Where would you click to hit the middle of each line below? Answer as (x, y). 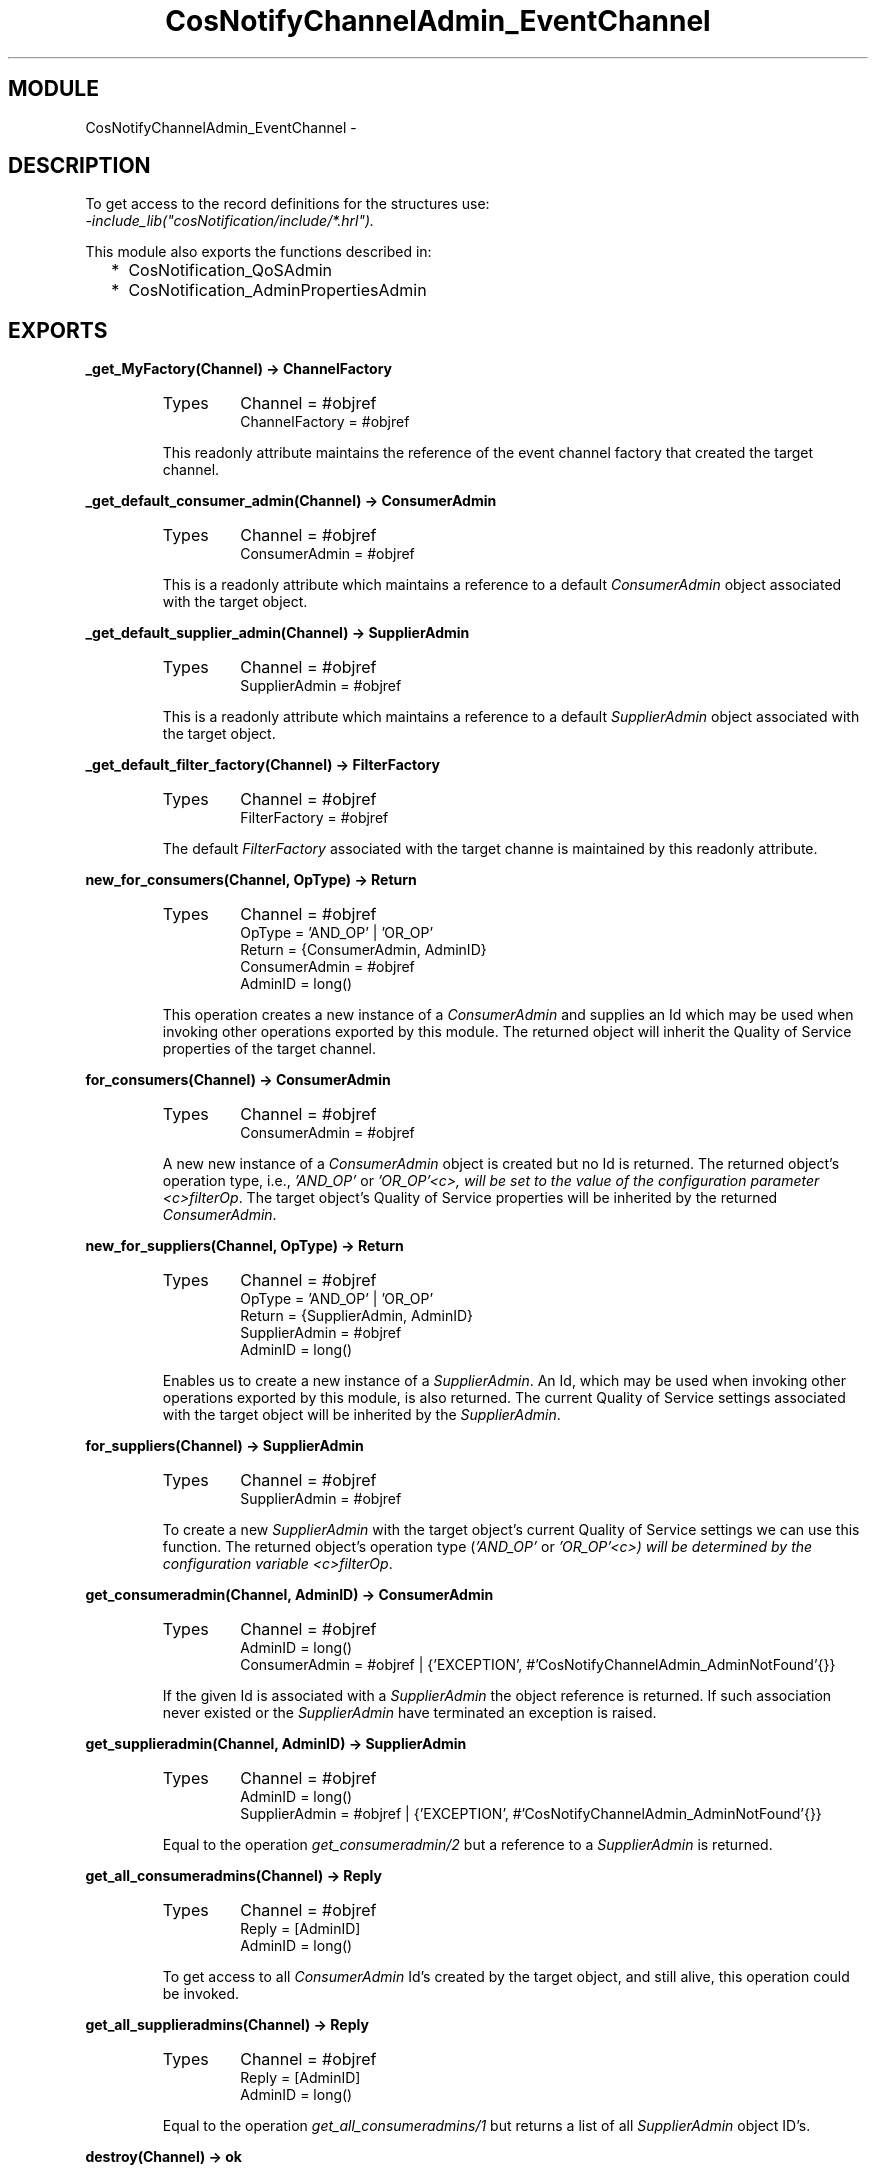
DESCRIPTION (79, 166)
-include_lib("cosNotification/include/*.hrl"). (230, 221)
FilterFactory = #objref (314, 818)
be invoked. (201, 1994)
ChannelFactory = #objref (325, 422)
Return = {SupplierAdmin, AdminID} (357, 1316)
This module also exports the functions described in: (258, 252)
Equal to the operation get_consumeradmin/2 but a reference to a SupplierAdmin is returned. (467, 1845)
